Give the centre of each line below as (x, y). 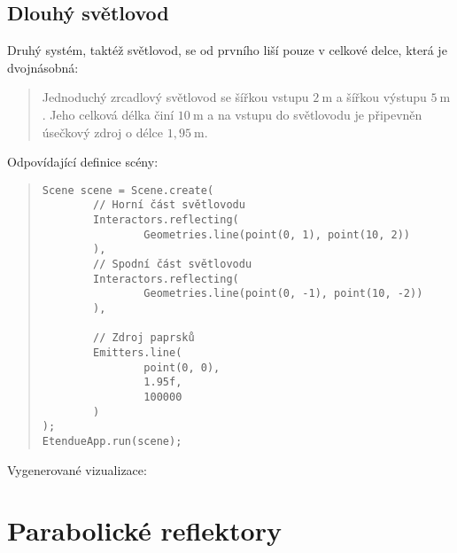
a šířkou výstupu (381, 97)
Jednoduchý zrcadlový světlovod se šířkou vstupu (175, 97)
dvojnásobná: (43, 67)
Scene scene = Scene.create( (128, 190)
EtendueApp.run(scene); (112, 441)
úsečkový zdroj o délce (103, 132)
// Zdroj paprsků (144, 338)
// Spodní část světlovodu (173, 265)
